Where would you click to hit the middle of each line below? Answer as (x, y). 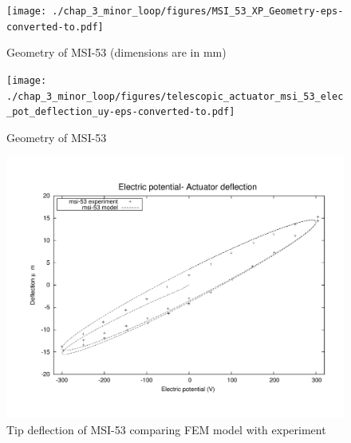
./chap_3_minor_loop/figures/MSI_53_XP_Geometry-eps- (198, 11)
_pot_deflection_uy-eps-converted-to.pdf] (121, 112)
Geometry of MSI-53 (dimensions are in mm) (116, 52)
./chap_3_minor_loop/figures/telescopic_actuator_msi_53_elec (175, 96)
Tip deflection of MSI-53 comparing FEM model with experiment (166, 429)
